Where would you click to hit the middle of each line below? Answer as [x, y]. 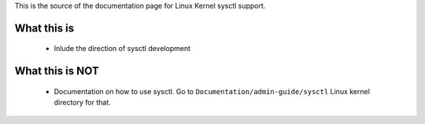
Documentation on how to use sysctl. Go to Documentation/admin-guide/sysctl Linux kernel [212, 91]
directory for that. [83, 103]
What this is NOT [57, 71]
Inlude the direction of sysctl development [122, 49]
